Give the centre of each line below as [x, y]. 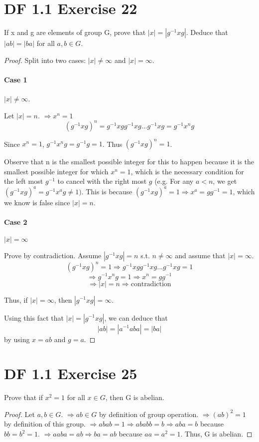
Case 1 [16, 79]
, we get [225, 181]
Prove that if [24, 397]
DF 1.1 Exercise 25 [71, 373]
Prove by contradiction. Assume [53, 255]
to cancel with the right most [102, 181]
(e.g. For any [174, 181]
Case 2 [16, 221]
